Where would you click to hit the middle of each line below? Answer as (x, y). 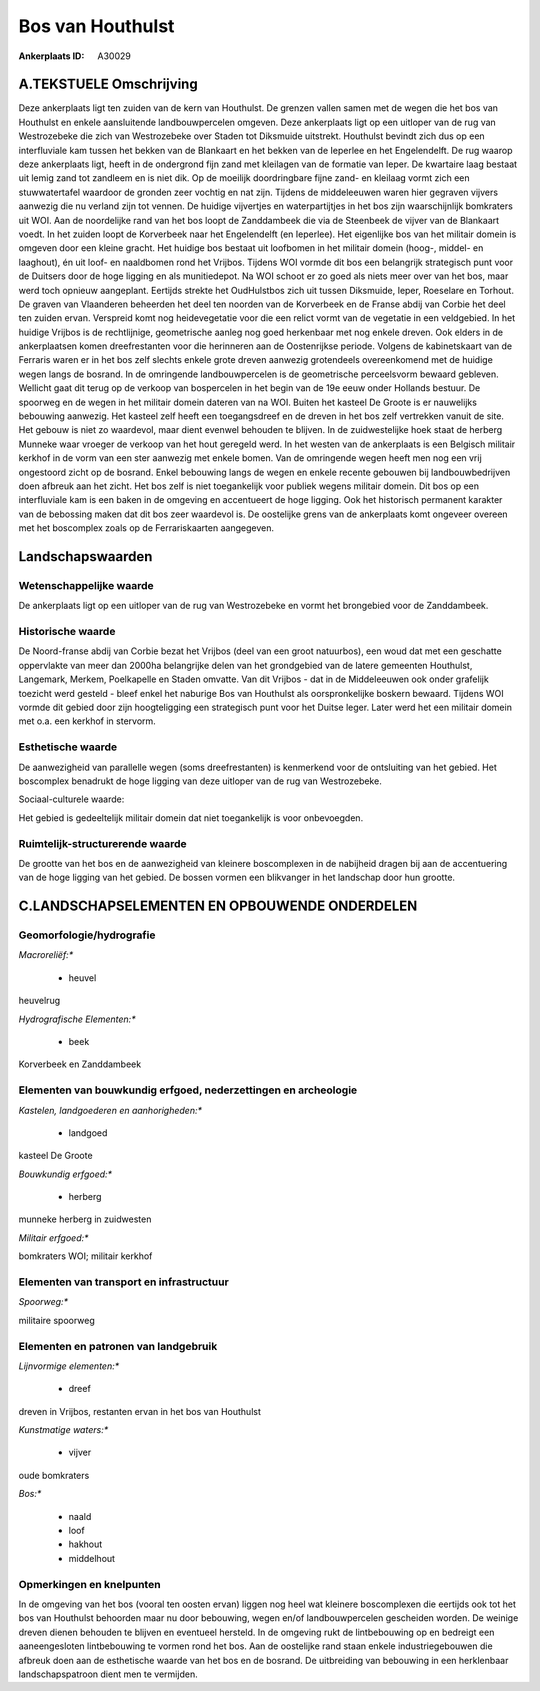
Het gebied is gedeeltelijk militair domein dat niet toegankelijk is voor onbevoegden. (191, 817)
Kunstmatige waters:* (63, 1430)
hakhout (85, 1544)
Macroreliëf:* (46, 955)
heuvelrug (39, 1001)
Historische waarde (67, 632)
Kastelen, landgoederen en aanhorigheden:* (110, 1110)
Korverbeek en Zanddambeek (80, 1064)
